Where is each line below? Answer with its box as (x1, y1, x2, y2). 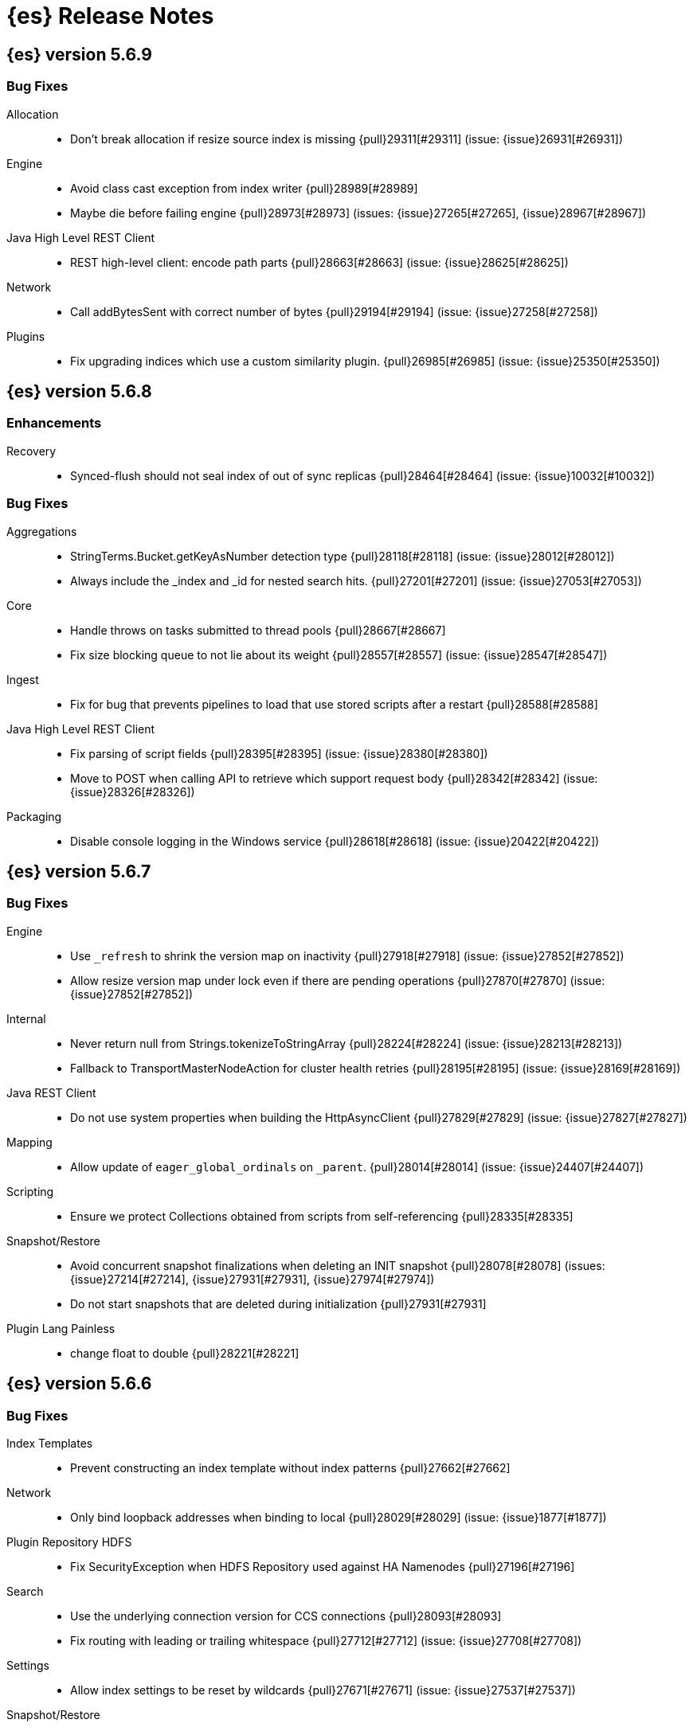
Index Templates (6, 1436, 93, 1450)
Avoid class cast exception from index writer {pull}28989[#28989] (70, 181, 418, 195)
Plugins (6, 329, 45, 343)
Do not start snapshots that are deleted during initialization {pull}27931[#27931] (70, 1296, 487, 1311)
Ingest (6, 672, 39, 686)
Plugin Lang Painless (6, 1321, 115, 1335)
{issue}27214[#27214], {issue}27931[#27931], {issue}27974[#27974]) (70, 1272, 435, 1286)
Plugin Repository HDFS (6, 1534, 132, 1549)
